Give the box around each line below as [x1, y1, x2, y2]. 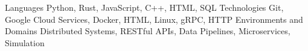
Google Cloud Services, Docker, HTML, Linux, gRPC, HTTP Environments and [5, 13, 303, 25]
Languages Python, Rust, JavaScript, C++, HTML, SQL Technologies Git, [5, 1, 284, 13]
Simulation [5, 36, 45, 49]
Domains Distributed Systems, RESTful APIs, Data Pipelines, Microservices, [5, 25, 290, 37]
